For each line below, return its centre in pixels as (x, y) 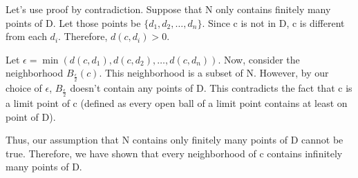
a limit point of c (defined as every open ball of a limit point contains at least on (177, 103)
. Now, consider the (259, 59)
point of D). (31, 116)
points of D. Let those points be (73, 22)
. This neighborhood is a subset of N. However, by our (214, 73)
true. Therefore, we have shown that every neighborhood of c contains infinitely (174, 153)
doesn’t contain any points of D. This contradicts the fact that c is (211, 88)
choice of (24, 88)
